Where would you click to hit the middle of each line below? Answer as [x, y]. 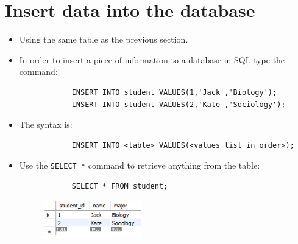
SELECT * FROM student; [120, 186]
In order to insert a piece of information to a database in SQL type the [152, 59]
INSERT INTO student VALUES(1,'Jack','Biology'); [174, 92]
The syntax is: [46, 124]
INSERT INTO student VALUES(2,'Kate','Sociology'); [179, 104]
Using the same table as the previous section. [104, 39]
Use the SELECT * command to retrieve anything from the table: [140, 165]
